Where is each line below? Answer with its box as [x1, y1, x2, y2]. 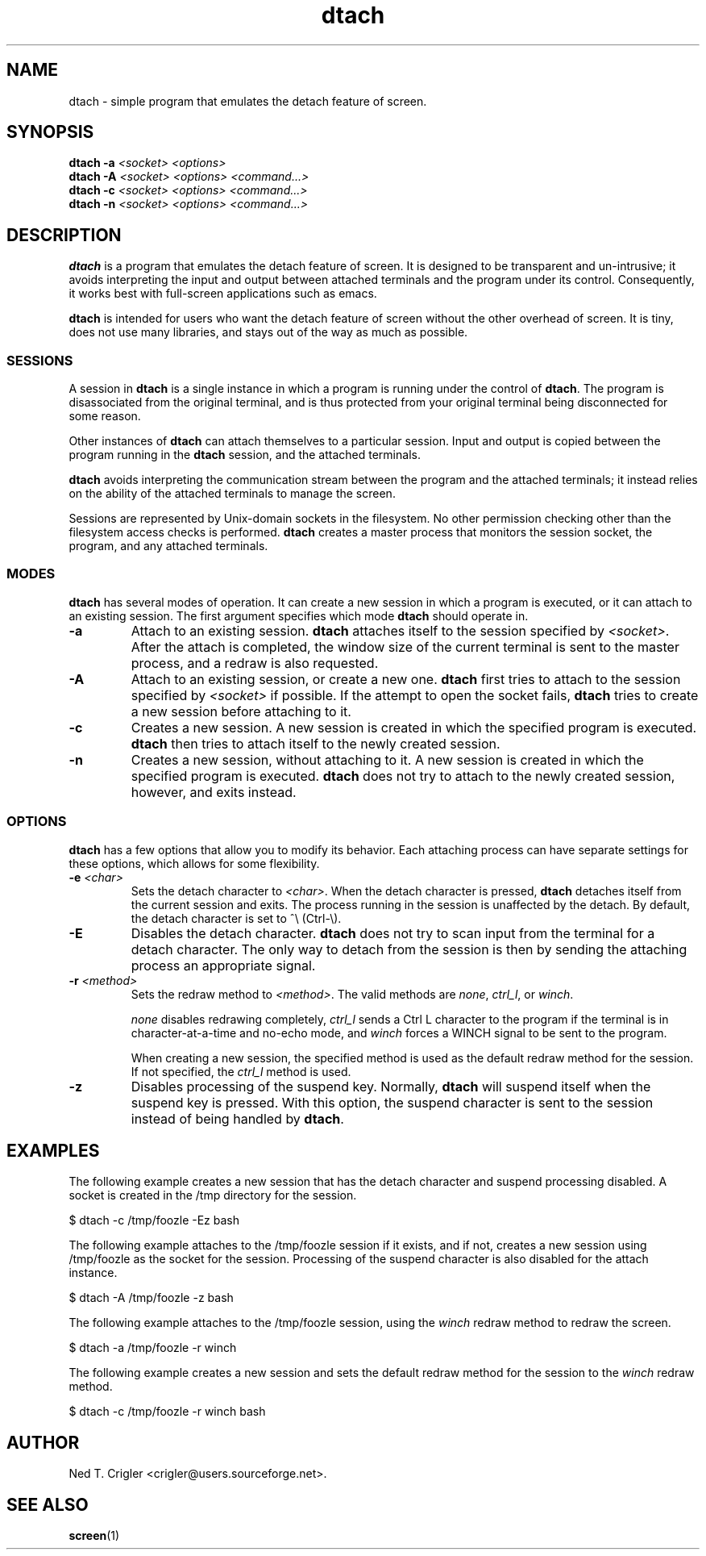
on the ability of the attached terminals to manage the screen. [69, 486, 396, 501]
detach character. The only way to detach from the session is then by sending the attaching [131, 941, 687, 957]
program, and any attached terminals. [69, 539, 268, 553]
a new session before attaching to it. [131, 703, 351, 720]
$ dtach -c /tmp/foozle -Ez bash [69, 1213, 240, 1228]
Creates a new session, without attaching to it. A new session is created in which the [131, 751, 644, 768]
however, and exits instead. [131, 783, 297, 800]
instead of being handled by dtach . [131, 1110, 344, 1127]
